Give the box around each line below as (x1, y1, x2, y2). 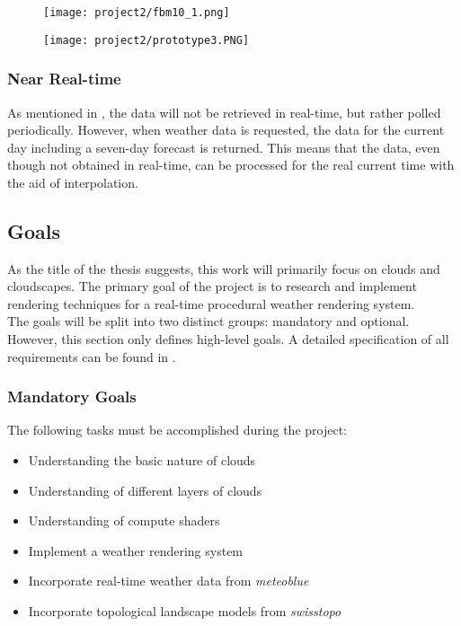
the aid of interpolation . (7, 172, 138, 191)
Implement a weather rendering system (28, 541, 244, 560)
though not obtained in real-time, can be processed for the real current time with (7, 155, 455, 174)
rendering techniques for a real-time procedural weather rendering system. (7, 294, 415, 313)
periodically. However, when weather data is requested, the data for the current (7, 120, 445, 139)
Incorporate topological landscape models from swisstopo (28, 602, 341, 621)
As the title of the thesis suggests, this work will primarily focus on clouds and (7, 259, 440, 278)
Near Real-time (7, 67, 121, 90)
